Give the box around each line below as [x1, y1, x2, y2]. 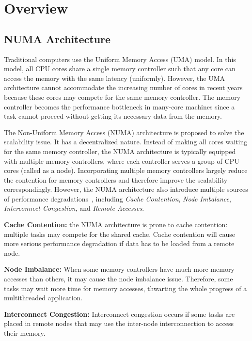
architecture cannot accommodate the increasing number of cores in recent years [4, 82, 243, 93]
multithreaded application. [4, 293, 83, 303]
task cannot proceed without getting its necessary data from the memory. [4, 111, 222, 121]
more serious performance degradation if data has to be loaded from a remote [4, 238, 235, 248]
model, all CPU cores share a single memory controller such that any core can [4, 63, 236, 74]
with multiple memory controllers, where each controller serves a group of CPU [4, 155, 239, 166]
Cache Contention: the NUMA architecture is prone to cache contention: [4, 219, 228, 230]
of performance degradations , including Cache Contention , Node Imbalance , [4, 193, 231, 203]
